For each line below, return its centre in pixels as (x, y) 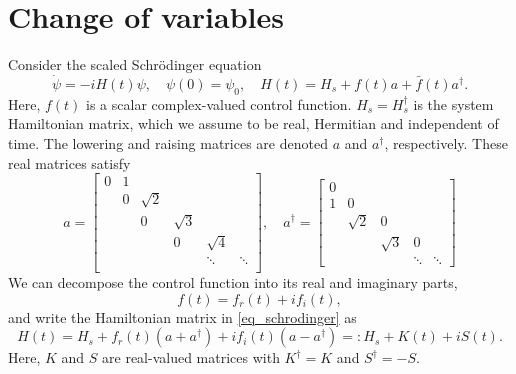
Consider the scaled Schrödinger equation (135, 64)
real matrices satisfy (69, 162)
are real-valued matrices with (191, 357)
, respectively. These (446, 142)
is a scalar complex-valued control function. (219, 103)
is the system (453, 103)
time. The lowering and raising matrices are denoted (168, 142)
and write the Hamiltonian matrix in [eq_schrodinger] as (182, 316)
